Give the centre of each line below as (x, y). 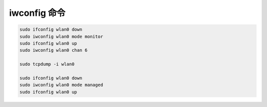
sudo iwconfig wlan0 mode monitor (61, 36)
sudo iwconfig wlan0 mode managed (61, 85)
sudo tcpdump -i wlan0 (47, 64)
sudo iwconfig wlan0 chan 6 (53, 50)
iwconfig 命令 (37, 13)
